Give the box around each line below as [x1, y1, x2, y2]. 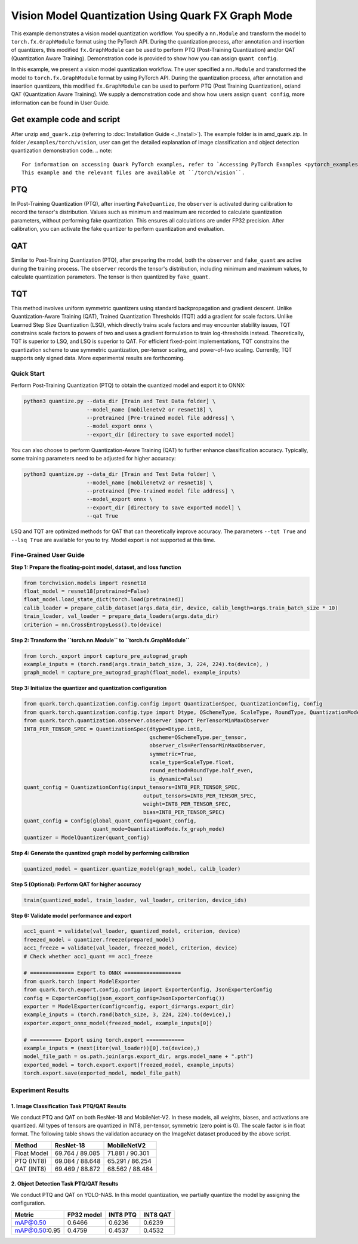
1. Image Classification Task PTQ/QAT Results [11, 1103, 126, 1110]
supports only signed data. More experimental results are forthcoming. [11, 355, 185, 362]
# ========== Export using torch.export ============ [23, 1036, 184, 1043]
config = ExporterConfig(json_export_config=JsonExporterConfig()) [23, 995, 226, 1001]
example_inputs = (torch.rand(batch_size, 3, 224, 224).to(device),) [23, 1011, 232, 1018]
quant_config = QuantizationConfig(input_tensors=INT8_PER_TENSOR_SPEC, [23, 784, 241, 791]
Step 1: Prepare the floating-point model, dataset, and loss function [11, 564, 181, 571]
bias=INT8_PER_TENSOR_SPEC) [143, 809, 226, 816]
